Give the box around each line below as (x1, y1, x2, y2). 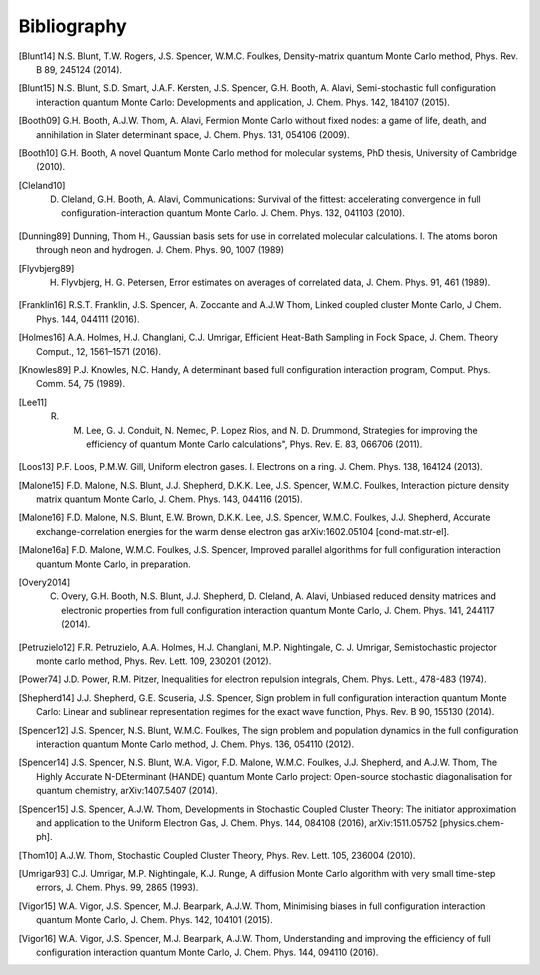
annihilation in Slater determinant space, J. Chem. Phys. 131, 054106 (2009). (36, 128, 350, 140)
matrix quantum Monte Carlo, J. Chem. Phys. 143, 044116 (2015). (36, 493, 304, 505)
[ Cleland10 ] (18, 179, 66, 191)
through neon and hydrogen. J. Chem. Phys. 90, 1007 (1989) (36, 244, 285, 256)
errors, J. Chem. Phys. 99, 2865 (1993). (36, 881, 199, 894)
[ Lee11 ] (18, 396, 48, 408)
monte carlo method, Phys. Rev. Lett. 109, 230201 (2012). (36, 655, 272, 667)
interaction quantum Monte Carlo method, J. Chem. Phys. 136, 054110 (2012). (36, 738, 355, 750)
